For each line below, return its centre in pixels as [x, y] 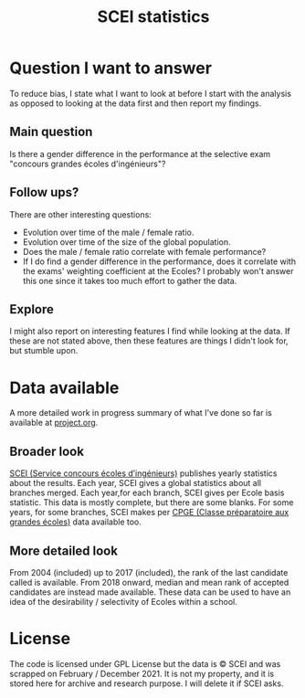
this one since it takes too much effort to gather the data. [130, 280]
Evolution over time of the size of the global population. [126, 242]
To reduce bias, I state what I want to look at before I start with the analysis [151, 93]
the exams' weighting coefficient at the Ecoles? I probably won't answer [158, 270]
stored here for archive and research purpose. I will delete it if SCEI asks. [147, 683]
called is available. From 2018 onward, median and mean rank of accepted [149, 582]
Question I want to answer [111, 68]
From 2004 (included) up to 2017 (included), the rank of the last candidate [149, 572]
